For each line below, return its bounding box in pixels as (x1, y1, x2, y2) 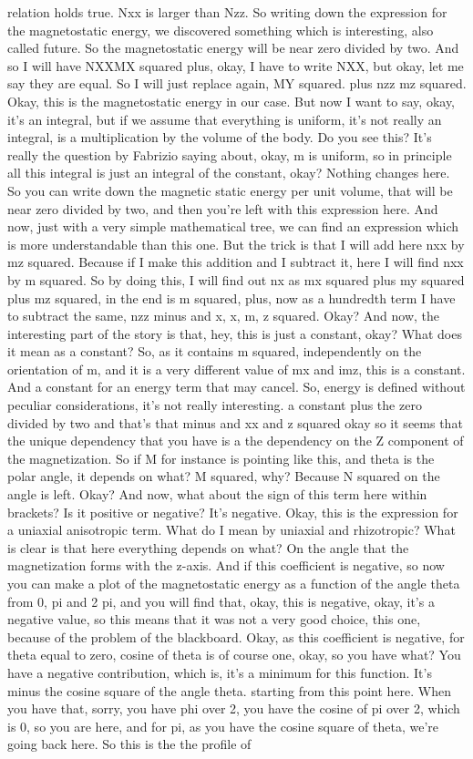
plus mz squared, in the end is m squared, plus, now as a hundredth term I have (7, 288, 456, 307)
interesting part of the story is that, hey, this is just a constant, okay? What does (7, 323, 462, 343)
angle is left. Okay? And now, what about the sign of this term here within (7, 485, 427, 504)
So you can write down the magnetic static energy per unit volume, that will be (7, 180, 453, 200)
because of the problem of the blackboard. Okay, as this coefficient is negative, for (7, 627, 465, 646)
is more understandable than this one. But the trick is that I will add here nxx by (7, 234, 465, 253)
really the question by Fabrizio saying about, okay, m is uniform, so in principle (7, 145, 452, 164)
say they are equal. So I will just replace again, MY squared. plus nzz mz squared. (7, 74, 467, 93)
